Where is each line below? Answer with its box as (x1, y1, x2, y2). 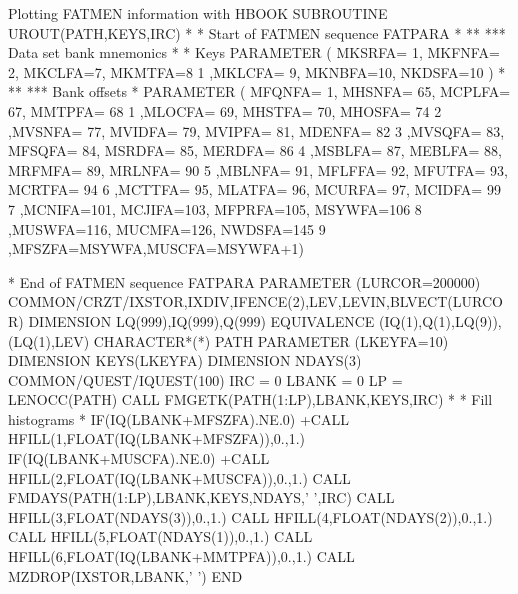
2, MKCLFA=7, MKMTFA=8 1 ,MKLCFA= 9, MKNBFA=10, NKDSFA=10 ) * (8, 61, 506, 82)
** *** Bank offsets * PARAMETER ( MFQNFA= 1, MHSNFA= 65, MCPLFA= (8, 81, 511, 102)
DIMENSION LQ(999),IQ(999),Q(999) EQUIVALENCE (28, 310, 375, 331)
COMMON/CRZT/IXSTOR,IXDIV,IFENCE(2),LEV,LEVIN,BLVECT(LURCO (8, 291, 503, 312)
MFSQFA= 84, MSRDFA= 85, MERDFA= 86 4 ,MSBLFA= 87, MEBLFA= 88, (8, 140, 502, 161)
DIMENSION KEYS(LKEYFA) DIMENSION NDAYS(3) (8, 350, 362, 371)
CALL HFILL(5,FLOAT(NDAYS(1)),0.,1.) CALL (8, 526, 313, 547)
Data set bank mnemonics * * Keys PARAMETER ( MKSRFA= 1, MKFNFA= (8, 42, 500, 63)
